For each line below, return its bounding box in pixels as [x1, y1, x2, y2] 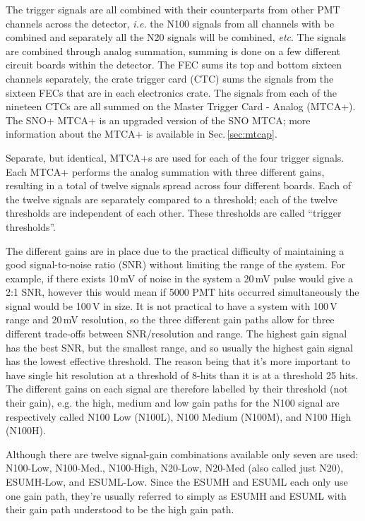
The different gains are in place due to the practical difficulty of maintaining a [6, 243, 345, 258]
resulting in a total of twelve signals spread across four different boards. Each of [6, 178, 352, 193]
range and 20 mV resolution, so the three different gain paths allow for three [6, 312, 335, 327]
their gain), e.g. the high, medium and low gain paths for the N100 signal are [6, 395, 340, 410]
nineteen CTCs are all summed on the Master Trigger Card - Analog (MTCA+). [6, 99, 356, 114]
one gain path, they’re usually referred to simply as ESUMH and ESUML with [6, 488, 347, 503]
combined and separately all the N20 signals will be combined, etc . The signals [6, 30, 346, 44]
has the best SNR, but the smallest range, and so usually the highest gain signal [6, 340, 354, 354]
